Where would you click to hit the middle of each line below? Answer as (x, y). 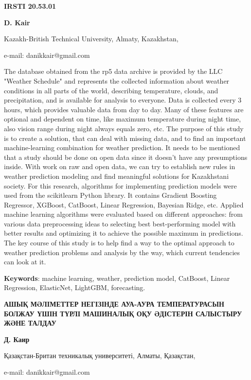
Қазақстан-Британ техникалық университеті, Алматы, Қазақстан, (100, 355)
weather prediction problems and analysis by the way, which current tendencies (122, 252)
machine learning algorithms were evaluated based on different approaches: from (123, 214)
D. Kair (17, 22)
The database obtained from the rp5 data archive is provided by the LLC (113, 71)
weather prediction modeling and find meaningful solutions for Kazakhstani (117, 176)
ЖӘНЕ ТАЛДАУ (30, 323)
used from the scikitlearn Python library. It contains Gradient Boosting (110, 195)
